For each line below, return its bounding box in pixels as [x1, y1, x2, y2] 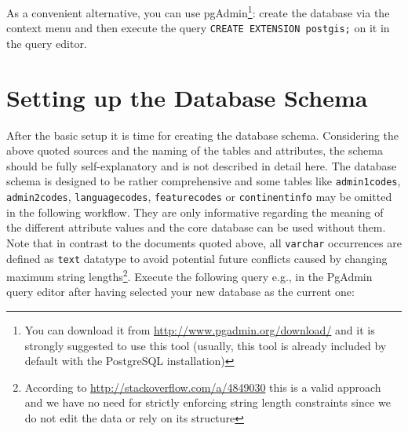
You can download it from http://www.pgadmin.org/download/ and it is [24, 322, 375, 338]
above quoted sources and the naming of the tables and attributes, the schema [6, 142, 383, 159]
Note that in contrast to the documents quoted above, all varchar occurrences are [6, 234, 402, 250]
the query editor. [6, 35, 87, 51]
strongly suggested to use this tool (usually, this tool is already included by [24, 337, 387, 353]
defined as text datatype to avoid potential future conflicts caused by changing [6, 250, 388, 266]
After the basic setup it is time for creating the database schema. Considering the [6, 126, 399, 143]
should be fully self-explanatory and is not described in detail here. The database [6, 157, 397, 173]
